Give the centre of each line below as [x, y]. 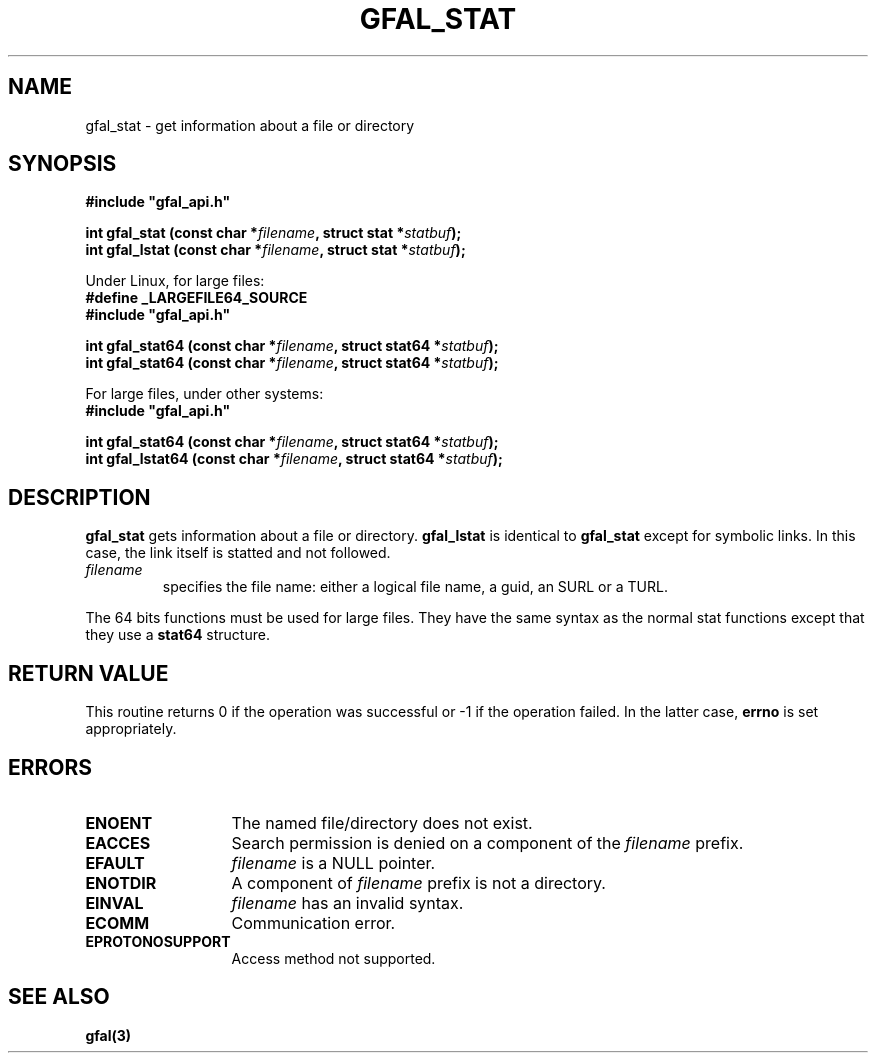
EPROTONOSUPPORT [158, 941]
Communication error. [313, 922]
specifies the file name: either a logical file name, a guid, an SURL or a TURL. [415, 587]
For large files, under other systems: [204, 394]
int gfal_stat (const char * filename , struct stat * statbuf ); [273, 233]
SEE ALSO [59, 997]
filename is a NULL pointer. [333, 862]
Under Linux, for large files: [175, 281]
